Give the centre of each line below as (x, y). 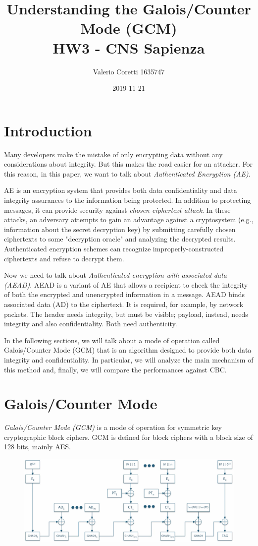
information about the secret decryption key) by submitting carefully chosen (120, 229)
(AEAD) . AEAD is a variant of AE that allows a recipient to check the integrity (126, 284)
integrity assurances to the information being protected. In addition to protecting (128, 200)
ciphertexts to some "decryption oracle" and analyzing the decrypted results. (120, 239)
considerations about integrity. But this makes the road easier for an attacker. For (128, 164)
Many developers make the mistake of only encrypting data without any (113, 154)
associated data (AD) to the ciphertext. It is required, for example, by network (124, 304)
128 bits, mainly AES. (37, 447)
